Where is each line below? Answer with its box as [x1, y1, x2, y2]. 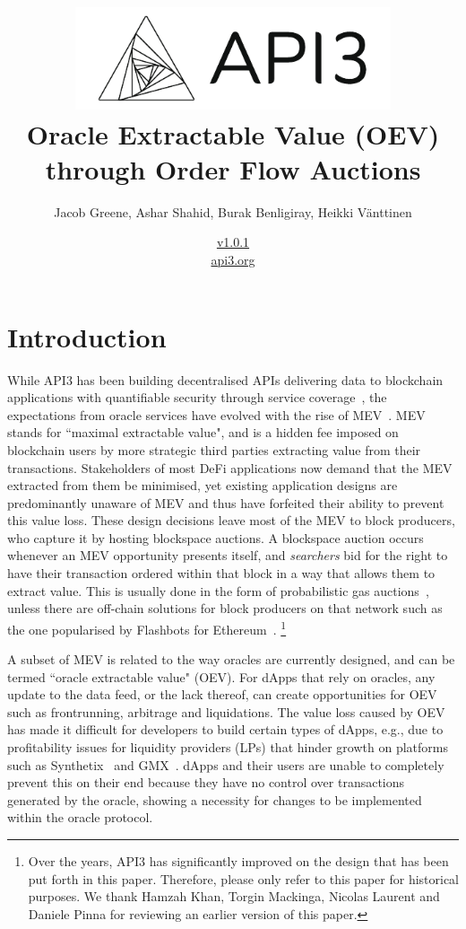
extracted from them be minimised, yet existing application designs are [7, 476, 398, 495]
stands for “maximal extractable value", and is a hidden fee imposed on [7, 423, 399, 442]
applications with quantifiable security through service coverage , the [7, 388, 387, 407]
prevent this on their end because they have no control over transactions [7, 773, 405, 792]
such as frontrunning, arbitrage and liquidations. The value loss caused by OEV [7, 702, 445, 721]
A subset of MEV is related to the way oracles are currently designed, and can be [7, 650, 455, 669]
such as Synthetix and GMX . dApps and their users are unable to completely [7, 755, 444, 774]
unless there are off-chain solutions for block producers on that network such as [7, 599, 443, 618]
